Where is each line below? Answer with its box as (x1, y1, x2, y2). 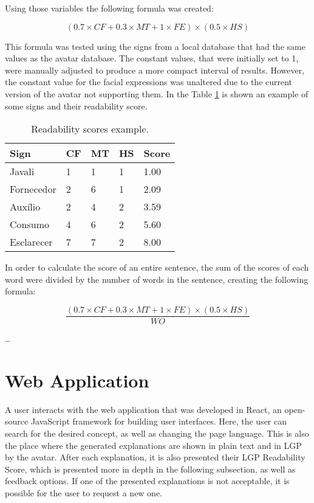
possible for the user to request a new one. (5, 486, 163, 499)
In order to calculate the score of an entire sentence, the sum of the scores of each (5, 261, 309, 274)
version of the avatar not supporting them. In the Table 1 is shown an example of (5, 87, 309, 100)
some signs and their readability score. (5, 99, 148, 112)
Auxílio (10, 199, 41, 214)
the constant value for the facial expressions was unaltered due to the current (5, 75, 293, 88)
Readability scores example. (31, 122, 149, 136)
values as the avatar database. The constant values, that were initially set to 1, (5, 52, 299, 64)
